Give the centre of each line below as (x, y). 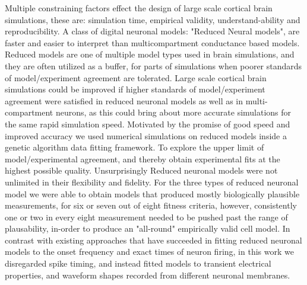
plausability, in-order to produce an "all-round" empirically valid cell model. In (148, 228)
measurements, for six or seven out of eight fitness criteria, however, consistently (151, 205)
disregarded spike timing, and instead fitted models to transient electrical (138, 263)
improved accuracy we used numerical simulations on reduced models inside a (146, 135)
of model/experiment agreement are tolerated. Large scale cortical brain (136, 77)
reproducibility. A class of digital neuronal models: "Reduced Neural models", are (152, 31)
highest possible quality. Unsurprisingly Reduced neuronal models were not (141, 170)
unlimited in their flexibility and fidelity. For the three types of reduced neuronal (152, 182)
